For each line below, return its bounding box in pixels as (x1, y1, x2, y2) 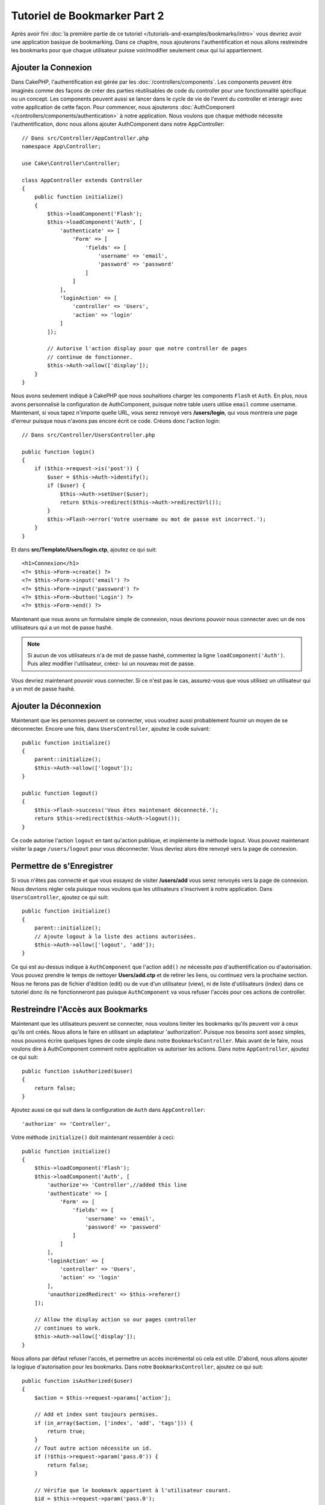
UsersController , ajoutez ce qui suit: (11, 894, 109, 901)
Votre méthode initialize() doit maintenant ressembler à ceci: (11, 1134, 175, 1141)
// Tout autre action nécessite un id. (34, 1445, 152, 1451)
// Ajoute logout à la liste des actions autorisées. (34, 933, 197, 940)
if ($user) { (47, 482, 85, 489)
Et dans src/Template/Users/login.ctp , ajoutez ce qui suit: (11, 545, 157, 553)
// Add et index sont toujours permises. (34, 1411, 159, 1418)
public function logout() (22, 790, 99, 797)
